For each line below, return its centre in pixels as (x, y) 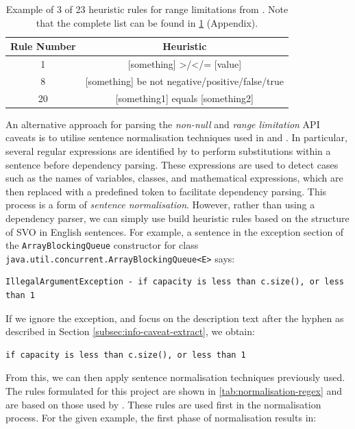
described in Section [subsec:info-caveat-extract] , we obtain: (130, 331)
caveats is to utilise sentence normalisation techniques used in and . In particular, (176, 137)
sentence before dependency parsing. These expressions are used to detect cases (172, 164)
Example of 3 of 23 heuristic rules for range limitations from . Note (147, 9)
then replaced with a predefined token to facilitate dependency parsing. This (166, 191)
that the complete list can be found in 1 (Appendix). (147, 22)
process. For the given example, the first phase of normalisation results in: (161, 418)
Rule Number (43, 46)
